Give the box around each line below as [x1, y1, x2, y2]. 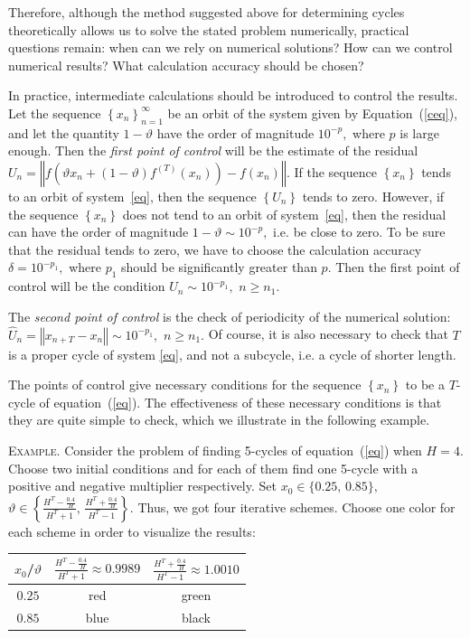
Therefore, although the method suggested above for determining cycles [8, 3, 405, 21]
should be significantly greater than [121, 258, 317, 277]
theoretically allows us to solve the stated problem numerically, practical [8, 20, 409, 39]
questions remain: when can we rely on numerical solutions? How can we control [8, 38, 453, 57]
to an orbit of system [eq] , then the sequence [8, 186, 257, 205]
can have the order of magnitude [8, 222, 189, 241]
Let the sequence [8, 103, 101, 122]
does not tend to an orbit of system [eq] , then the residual [122, 204, 446, 223]
